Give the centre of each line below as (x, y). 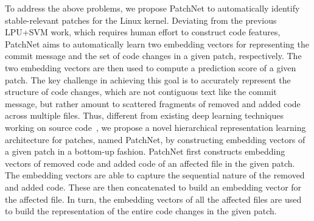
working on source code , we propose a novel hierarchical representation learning (155, 127)
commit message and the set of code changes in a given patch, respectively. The (153, 56)
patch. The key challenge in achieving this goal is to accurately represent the (148, 79)
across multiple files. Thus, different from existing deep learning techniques (144, 115)
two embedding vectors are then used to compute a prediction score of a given (151, 67)
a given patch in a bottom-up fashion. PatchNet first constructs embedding (145, 151)
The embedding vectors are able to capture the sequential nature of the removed (155, 175)
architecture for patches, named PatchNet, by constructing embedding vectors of (155, 139)
